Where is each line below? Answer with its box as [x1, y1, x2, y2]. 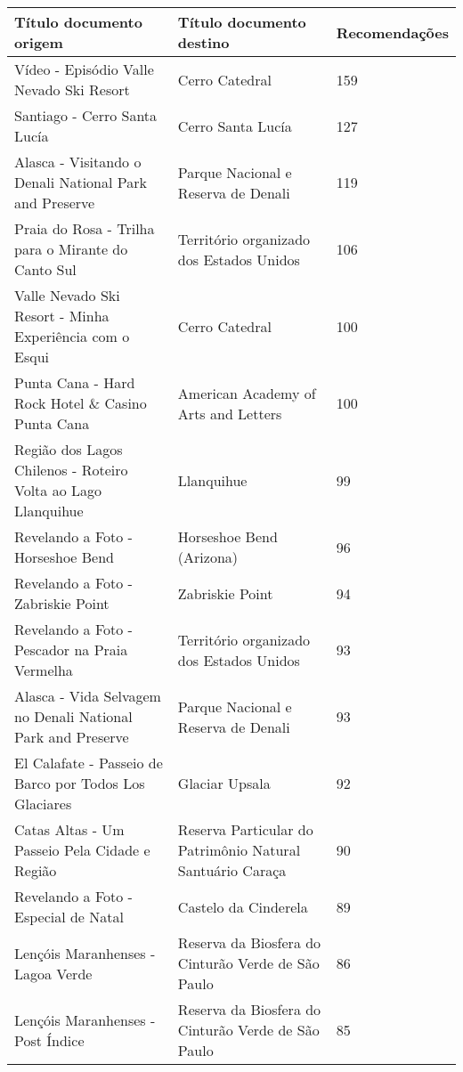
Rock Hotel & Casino [14, 393, 147, 413]
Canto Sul [14, 259, 77, 280]
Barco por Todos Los [14, 773, 145, 793]
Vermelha [14, 660, 73, 680]
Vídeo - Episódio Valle [14, 59, 154, 79]
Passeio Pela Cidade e [14, 840, 150, 860]
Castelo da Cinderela [177, 896, 308, 917]
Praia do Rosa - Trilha [14, 218, 155, 239]
